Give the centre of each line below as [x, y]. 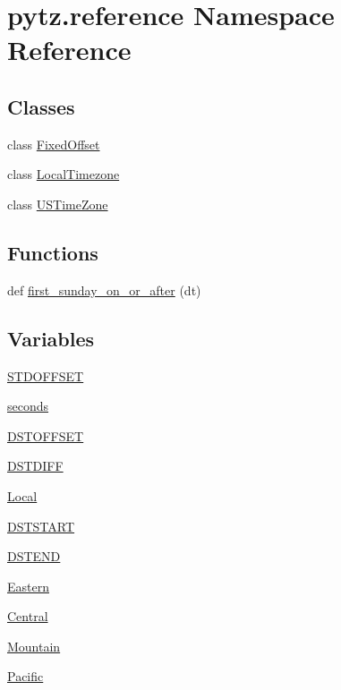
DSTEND [34, 556]
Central [28, 616]
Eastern [28, 586]
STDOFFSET [46, 375]
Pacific [26, 676]
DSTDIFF [35, 466]
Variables [51, 338]
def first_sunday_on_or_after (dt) [104, 290]
